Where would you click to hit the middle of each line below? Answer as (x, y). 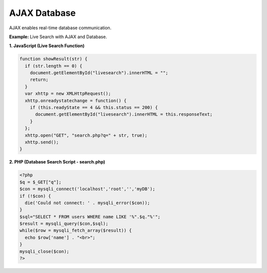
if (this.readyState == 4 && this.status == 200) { (94, 108)
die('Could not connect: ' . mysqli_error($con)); (88, 203)
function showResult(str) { (53, 59)
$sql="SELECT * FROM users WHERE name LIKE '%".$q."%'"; (90, 217)
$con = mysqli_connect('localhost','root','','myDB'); (87, 189)
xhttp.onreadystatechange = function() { (76, 101)
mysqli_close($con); (44, 251)
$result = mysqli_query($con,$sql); (64, 224)
